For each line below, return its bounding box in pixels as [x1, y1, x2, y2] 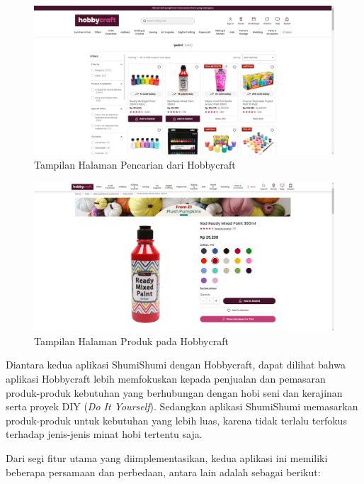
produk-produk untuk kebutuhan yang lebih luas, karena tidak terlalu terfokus [6, 412, 347, 427]
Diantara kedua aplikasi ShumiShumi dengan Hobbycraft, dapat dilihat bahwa [6, 357, 346, 372]
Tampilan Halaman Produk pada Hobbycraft [34, 333, 229, 348]
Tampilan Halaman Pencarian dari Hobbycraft [34, 157, 236, 171]
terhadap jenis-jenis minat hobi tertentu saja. [6, 427, 203, 441]
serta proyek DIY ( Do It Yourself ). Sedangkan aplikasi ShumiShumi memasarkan [6, 399, 358, 414]
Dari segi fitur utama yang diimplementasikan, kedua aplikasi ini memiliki [6, 451, 328, 466]
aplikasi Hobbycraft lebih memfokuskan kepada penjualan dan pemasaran [6, 371, 326, 386]
